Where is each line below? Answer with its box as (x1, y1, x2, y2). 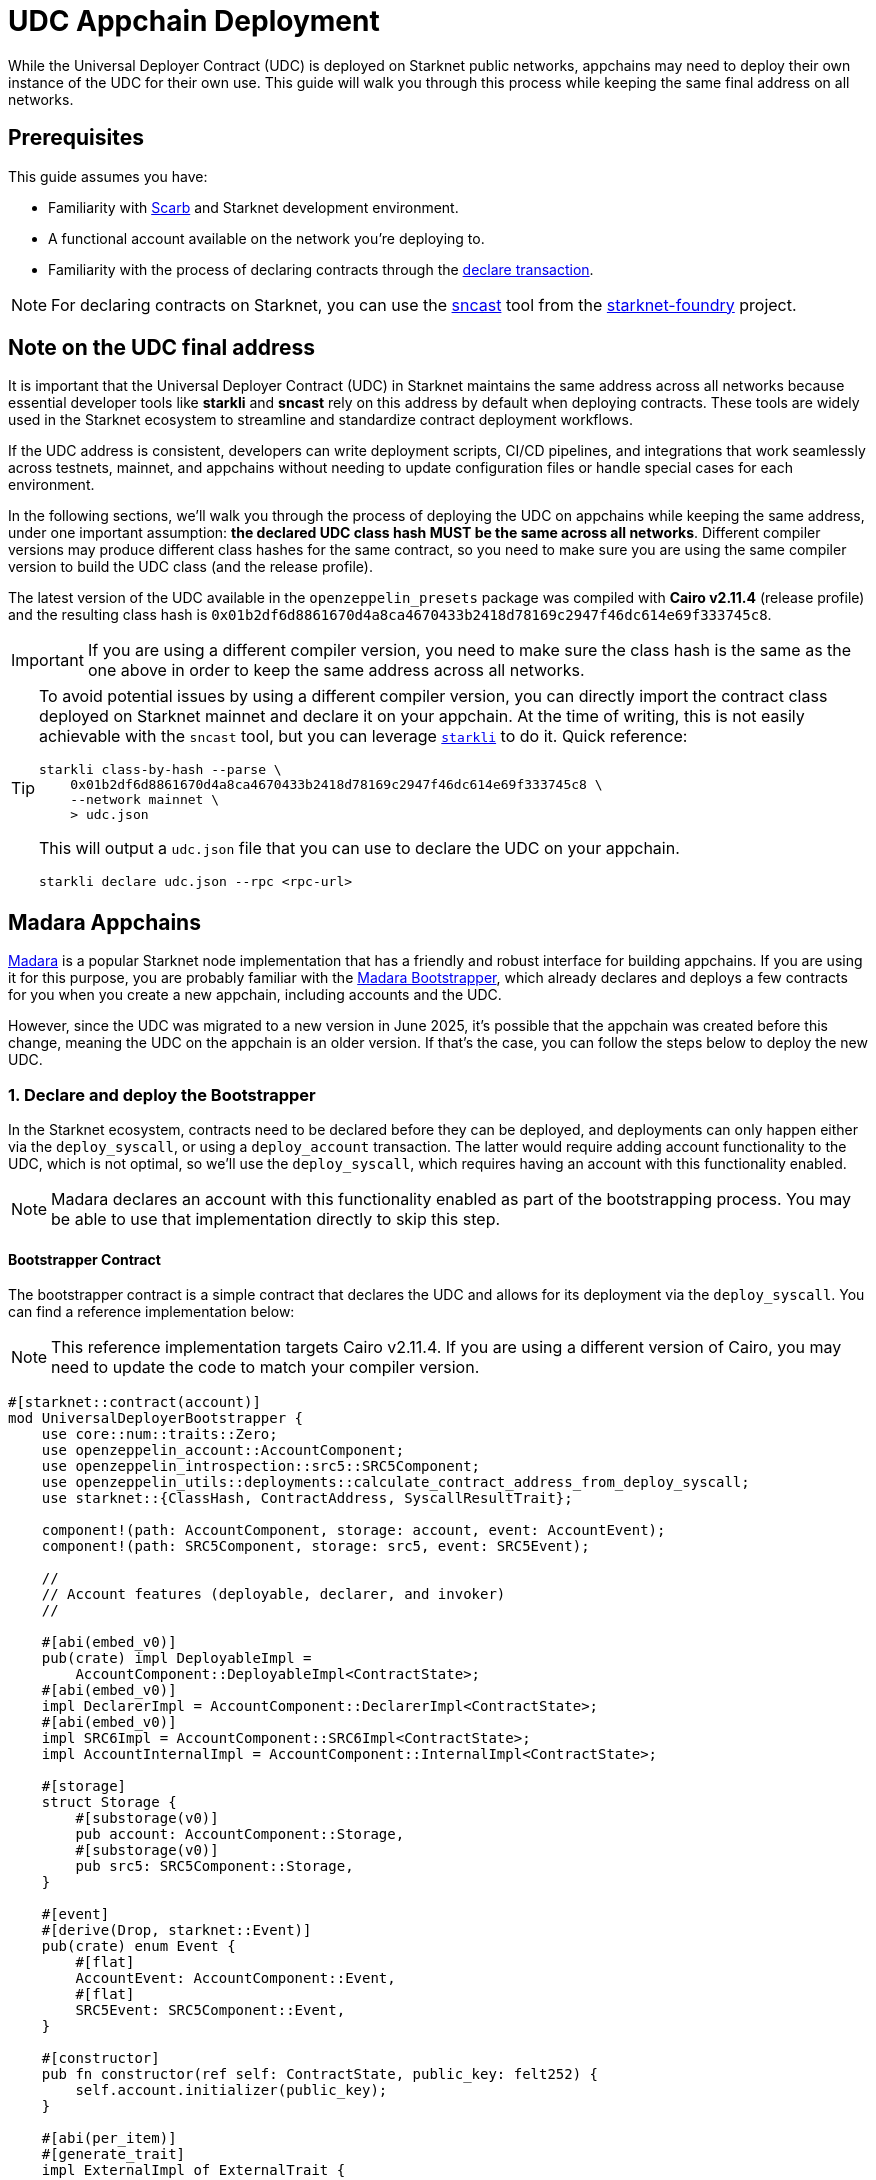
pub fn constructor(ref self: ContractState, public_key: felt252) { (41, 2066, 599, 2083)
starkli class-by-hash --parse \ (39, 762, 282, 778)
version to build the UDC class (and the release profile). (8, 558, 373, 576)
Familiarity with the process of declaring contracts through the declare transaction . (48, 260, 594, 278)
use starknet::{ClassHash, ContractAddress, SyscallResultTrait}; (41, 1490, 573, 1507)
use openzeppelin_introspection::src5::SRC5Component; (41, 1458, 481, 1475)
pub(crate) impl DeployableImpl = (41, 1650, 312, 1667)
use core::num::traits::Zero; (41, 1426, 278, 1443)
